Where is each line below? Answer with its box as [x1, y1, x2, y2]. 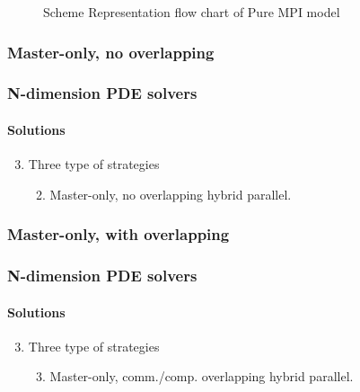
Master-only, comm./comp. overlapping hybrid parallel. [49, 367, 354, 386]
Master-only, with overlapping [7, 223, 230, 245]
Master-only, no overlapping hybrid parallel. [49, 184, 292, 203]
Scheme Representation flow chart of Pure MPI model [43, 3, 340, 21]
